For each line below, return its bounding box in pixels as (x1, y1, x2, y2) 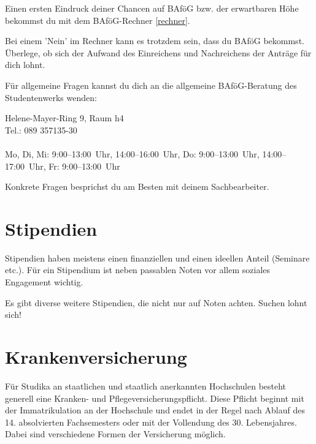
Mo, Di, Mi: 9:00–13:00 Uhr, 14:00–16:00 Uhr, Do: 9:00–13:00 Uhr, (5, 147, 260, 160)
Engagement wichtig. (5, 276, 83, 288)
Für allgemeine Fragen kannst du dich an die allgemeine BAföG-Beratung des (5, 78, 297, 91)
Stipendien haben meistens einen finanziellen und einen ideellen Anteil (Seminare (5, 251, 310, 264)
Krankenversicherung (5, 344, 187, 369)
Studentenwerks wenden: (5, 91, 97, 103)
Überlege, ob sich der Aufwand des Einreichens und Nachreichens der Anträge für (5, 46, 312, 59)
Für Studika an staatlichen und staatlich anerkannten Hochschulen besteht (5, 379, 287, 392)
